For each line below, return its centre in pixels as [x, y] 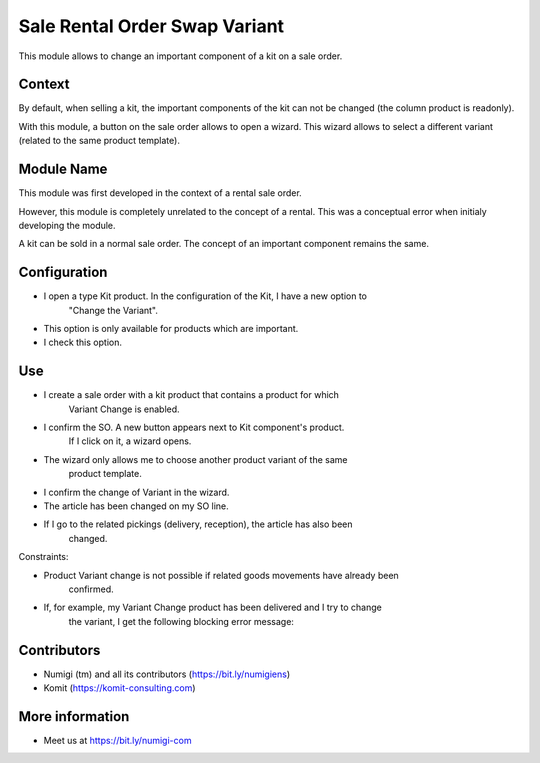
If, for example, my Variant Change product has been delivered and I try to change [212, 607]
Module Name [63, 169]
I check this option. [82, 342]
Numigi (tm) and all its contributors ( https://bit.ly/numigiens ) [167, 674]
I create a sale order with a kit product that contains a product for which [191, 395]
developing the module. [67, 225]
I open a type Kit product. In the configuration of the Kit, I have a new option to [205, 296]
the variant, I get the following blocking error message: [181, 621]
